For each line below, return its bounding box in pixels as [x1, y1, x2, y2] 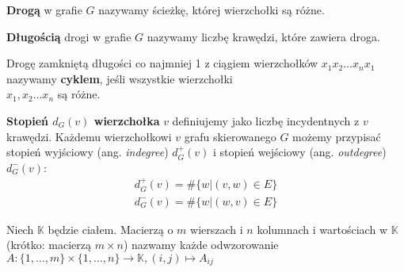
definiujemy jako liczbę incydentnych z [172, 112, 360, 128]
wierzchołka [93, 112, 160, 128]
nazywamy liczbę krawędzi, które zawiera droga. [147, 28, 380, 44]
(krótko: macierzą [6, 236, 92, 253]
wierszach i [190, 220, 243, 237]
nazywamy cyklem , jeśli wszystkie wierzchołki [6, 70, 233, 86]
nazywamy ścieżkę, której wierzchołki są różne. [98, 2, 325, 17]
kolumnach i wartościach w [257, 220, 387, 237]
